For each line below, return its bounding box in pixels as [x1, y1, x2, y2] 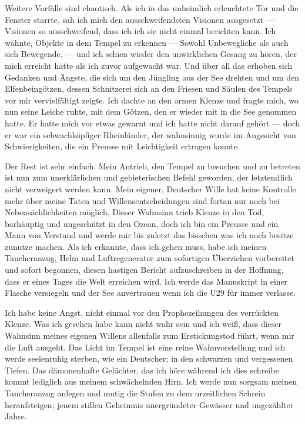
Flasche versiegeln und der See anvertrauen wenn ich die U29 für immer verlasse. [5, 286, 296, 299]
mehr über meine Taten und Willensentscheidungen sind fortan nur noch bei [5, 194, 280, 206]
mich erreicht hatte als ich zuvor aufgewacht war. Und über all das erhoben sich [5, 59, 293, 71]
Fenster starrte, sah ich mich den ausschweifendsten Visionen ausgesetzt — [5, 13, 274, 25]
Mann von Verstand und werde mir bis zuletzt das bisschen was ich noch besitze [5, 229, 294, 241]
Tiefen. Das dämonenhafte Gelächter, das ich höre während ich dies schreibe [5, 363, 279, 376]
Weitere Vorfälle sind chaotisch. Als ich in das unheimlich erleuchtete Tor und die [5, 2, 299, 14]
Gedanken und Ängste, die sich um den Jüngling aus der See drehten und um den [5, 71, 300, 83]
